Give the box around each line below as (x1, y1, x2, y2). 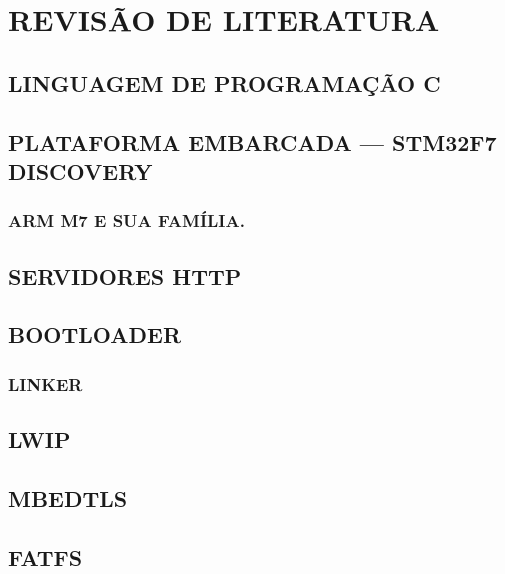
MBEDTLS (8, 482, 128, 513)
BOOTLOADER (8, 319, 182, 350)
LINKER (8, 371, 83, 396)
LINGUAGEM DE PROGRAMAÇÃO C (8, 67, 441, 98)
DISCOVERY (8, 155, 153, 186)
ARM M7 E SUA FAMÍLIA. (8, 208, 245, 233)
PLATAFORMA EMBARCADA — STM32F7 (8, 126, 497, 157)
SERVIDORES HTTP (8, 260, 242, 291)
